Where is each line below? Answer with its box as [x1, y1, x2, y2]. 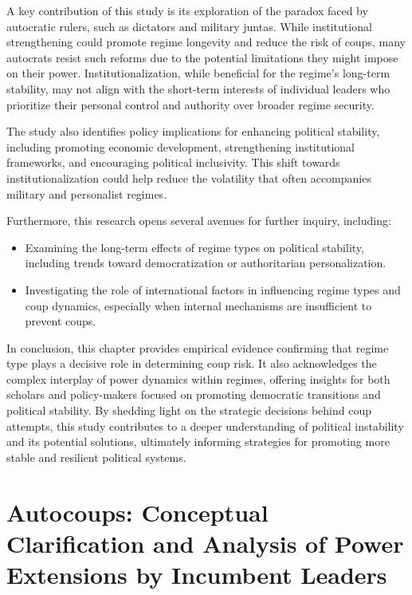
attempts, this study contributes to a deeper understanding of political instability [6, 417, 404, 434]
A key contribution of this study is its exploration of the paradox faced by [6, 2, 368, 18]
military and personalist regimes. [6, 185, 167, 202]
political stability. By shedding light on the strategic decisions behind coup [6, 402, 371, 419]
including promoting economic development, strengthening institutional [6, 138, 355, 155]
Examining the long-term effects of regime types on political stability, [25, 238, 364, 255]
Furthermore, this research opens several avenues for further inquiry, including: [6, 212, 391, 229]
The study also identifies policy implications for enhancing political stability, [6, 123, 380, 140]
